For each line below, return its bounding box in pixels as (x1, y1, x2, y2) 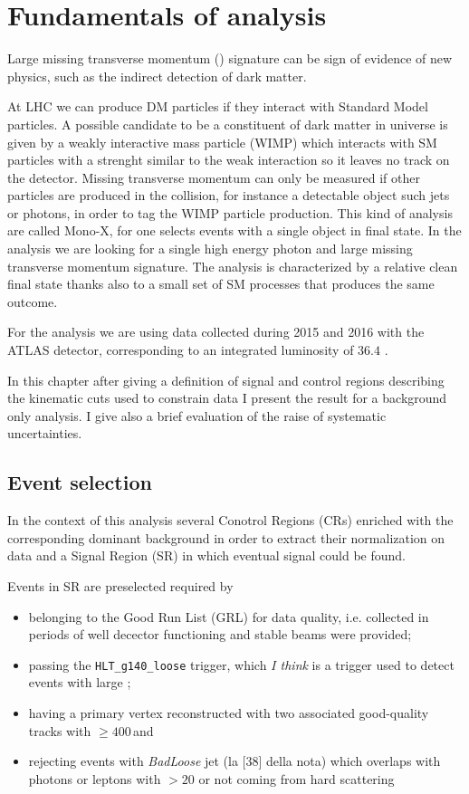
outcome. (7, 292, 58, 311)
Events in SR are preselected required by (7, 576, 234, 595)
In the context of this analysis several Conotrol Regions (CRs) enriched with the (7, 511, 454, 530)
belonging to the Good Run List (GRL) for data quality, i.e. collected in (28, 607, 429, 626)
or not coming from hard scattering (198, 769, 395, 788)
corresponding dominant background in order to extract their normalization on (7, 528, 445, 547)
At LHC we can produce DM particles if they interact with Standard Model (7, 97, 428, 116)
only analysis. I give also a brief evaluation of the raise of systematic (7, 406, 387, 425)
